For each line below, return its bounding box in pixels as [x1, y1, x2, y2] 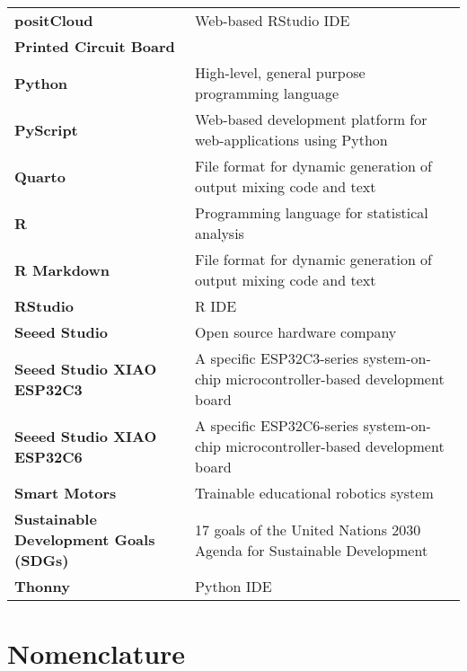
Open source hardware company [195, 322, 397, 342]
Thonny [14, 576, 70, 596]
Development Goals [14, 529, 155, 550]
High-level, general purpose [195, 62, 366, 83]
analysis [195, 223, 244, 243]
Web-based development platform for [195, 109, 427, 129]
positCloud [14, 10, 93, 31]
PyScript [14, 119, 78, 140]
